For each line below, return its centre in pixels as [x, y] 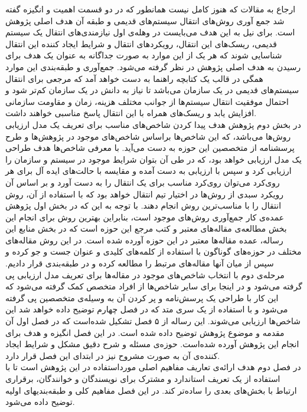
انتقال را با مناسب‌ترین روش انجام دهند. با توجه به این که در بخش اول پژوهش [143, 205]
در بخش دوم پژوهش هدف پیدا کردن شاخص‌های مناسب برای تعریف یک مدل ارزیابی [153, 124]
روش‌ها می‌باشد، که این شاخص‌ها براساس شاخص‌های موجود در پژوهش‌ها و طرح [148, 136]
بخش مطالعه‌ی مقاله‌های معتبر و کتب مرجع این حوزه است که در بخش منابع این [146, 228]
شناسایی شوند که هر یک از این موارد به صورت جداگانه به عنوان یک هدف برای [144, 55]
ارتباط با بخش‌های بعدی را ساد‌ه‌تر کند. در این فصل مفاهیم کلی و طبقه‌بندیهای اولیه [151, 390]
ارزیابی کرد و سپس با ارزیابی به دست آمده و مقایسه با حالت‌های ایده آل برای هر [148, 171]
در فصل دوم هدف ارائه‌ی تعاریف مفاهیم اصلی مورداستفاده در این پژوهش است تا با [153, 367]
